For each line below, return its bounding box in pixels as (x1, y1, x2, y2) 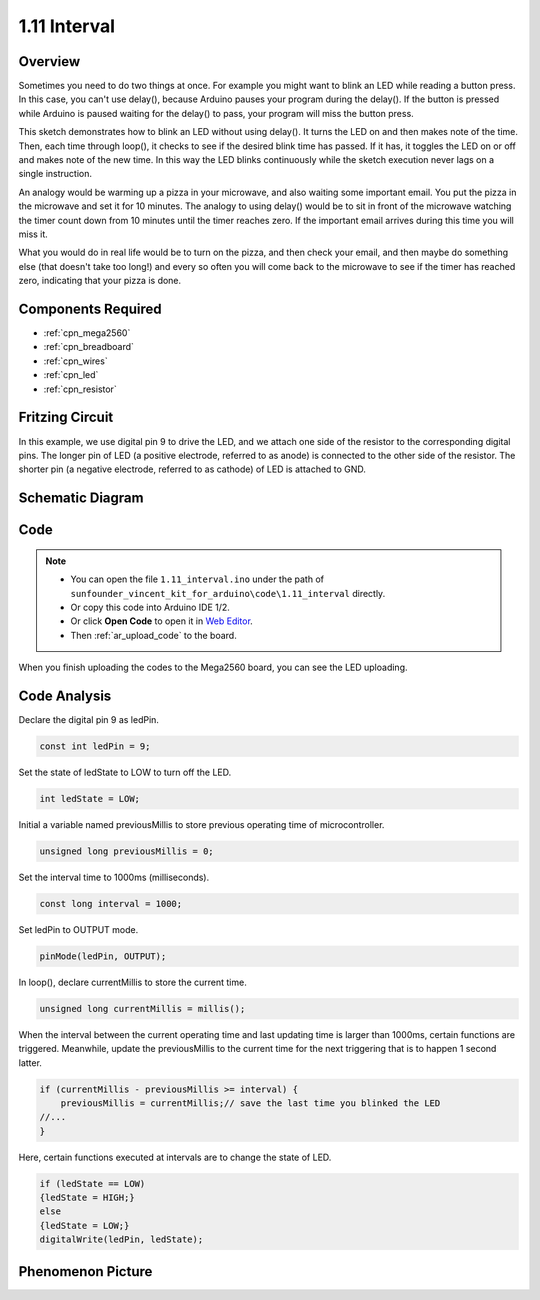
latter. (18, 1056, 42, 1069)
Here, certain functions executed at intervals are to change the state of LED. (18, 1151, 332, 1163)
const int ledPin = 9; (39, 740, 151, 752)
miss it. (18, 228, 49, 240)
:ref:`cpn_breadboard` (43, 341, 135, 353)
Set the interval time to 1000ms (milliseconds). (18, 871, 210, 883)
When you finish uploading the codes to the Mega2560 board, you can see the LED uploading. (18, 661, 409, 674)
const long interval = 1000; (39, 898, 183, 909)
